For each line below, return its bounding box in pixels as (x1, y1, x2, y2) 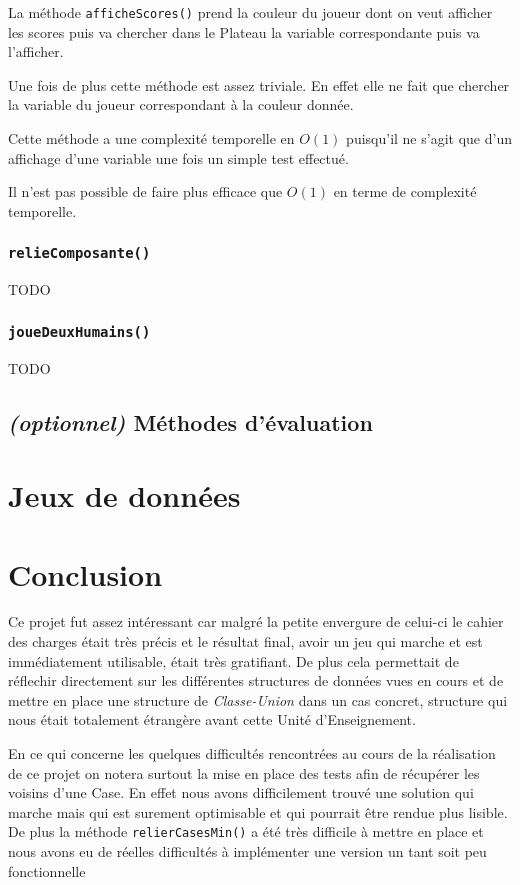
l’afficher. (8, 41, 64, 62)
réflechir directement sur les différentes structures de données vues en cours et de (8, 670, 504, 691)
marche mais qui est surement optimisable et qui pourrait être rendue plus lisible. (8, 801, 508, 822)
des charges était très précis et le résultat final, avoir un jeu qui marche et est (8, 631, 483, 652)
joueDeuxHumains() (8, 323, 151, 340)
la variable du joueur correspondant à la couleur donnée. (8, 94, 354, 115)
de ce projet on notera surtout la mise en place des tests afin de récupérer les (8, 762, 480, 783)
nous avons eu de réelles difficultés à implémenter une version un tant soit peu (8, 841, 487, 862)
